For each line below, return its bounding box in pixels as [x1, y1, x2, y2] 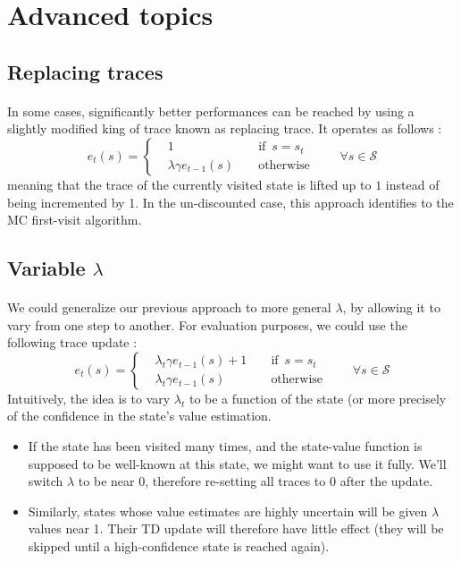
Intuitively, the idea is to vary [7, 388, 171, 407]
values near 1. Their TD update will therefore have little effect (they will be [28, 519, 444, 538]
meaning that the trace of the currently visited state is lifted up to [7, 175, 372, 193]
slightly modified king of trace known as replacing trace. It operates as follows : [7, 119, 442, 138]
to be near [78, 472, 135, 490]
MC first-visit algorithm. [7, 210, 142, 229]
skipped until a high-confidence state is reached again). [28, 537, 330, 556]
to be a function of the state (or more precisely [189, 388, 447, 407]
